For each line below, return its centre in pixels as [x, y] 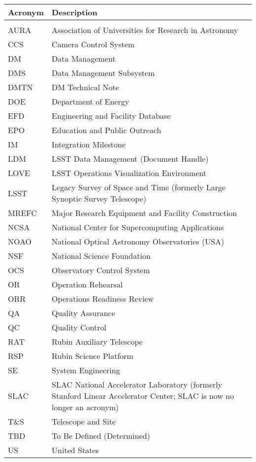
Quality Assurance [83, 313]
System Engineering [86, 370]
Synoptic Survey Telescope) [99, 198]
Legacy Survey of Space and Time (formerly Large [139, 187]
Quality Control [79, 327]
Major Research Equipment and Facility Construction [144, 213]
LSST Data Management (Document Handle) [130, 159]
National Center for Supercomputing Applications [138, 227]
